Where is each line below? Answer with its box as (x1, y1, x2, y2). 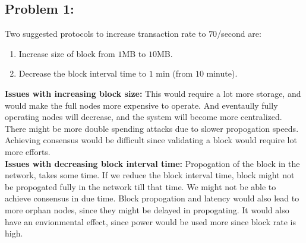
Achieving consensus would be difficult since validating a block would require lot (5, 134, 297, 146)
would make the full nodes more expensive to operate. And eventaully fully (5, 99, 278, 111)
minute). (206, 67, 238, 80)
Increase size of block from (18, 47, 115, 59)
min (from (156, 67, 193, 80)
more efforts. (5, 145, 51, 157)
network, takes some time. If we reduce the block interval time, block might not (5, 169, 295, 181)
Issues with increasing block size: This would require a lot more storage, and (5, 87, 301, 99)
